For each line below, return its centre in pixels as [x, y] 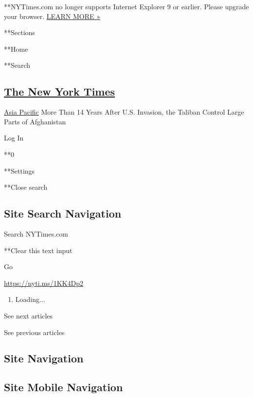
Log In [14, 138]
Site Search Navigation [63, 213]
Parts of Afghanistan [35, 121]
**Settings [19, 170]
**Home [16, 49]
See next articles [28, 315]
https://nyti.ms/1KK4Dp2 [44, 283]
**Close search [26, 187]
